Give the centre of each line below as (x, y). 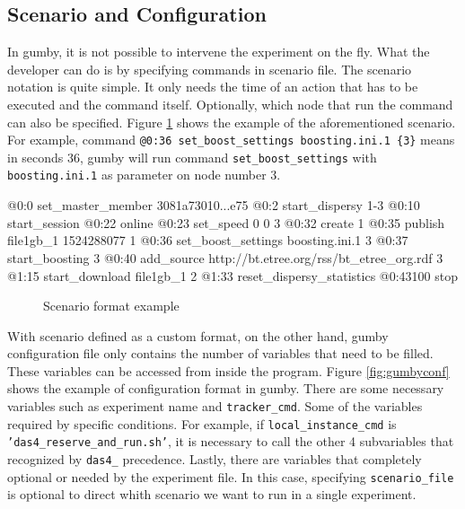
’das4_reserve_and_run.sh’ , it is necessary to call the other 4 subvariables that (231, 441)
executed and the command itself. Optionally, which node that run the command (230, 104)
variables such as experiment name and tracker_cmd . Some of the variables (215, 406)
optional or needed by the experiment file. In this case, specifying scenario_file (231, 476)
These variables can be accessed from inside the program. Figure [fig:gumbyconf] (228, 370)
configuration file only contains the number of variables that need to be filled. (220, 353)
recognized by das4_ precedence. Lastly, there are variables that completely (215, 459)
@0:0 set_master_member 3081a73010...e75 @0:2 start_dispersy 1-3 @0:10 (214, 205)
